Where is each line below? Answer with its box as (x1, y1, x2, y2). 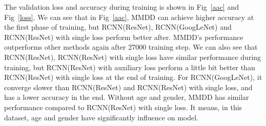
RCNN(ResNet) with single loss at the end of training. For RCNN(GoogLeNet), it (4, 72, 262, 82)
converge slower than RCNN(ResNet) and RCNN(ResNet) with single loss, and (4, 81, 253, 92)
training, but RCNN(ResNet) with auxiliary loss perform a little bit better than (4, 61, 255, 72)
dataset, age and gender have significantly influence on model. (4, 112, 198, 122)
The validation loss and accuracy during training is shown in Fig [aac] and (4, 2, 239, 12)
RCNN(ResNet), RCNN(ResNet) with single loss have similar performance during (4, 51, 261, 62)
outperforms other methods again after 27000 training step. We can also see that (4, 41, 258, 52)
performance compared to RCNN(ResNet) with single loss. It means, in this (4, 101, 242, 112)
